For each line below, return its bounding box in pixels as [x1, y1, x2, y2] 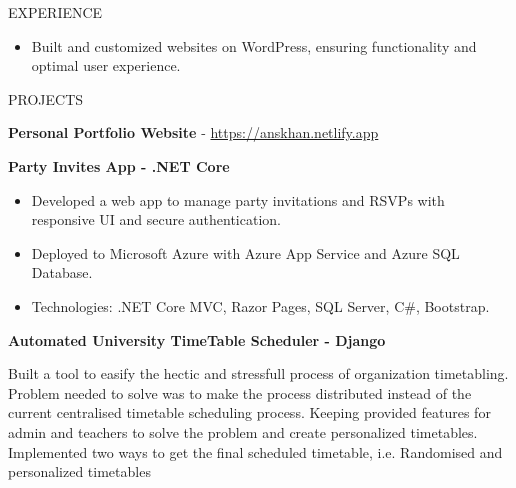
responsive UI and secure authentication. [31, 209, 281, 230]
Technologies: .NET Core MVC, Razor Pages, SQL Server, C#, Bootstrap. [31, 295, 490, 316]
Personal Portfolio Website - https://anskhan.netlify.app [8, 122, 379, 143]
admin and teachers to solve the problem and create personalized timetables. [8, 421, 478, 442]
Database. [31, 262, 93, 283]
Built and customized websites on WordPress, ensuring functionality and [31, 35, 477, 56]
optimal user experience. [31, 55, 181, 76]
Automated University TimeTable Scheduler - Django [8, 329, 386, 350]
